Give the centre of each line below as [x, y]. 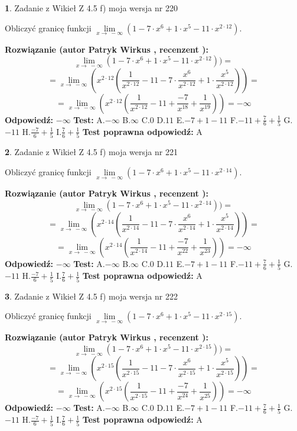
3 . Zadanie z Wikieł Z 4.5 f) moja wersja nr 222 [91, 296]
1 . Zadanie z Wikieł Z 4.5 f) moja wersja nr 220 [91, 8]
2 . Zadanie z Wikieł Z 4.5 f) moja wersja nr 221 [91, 152]
